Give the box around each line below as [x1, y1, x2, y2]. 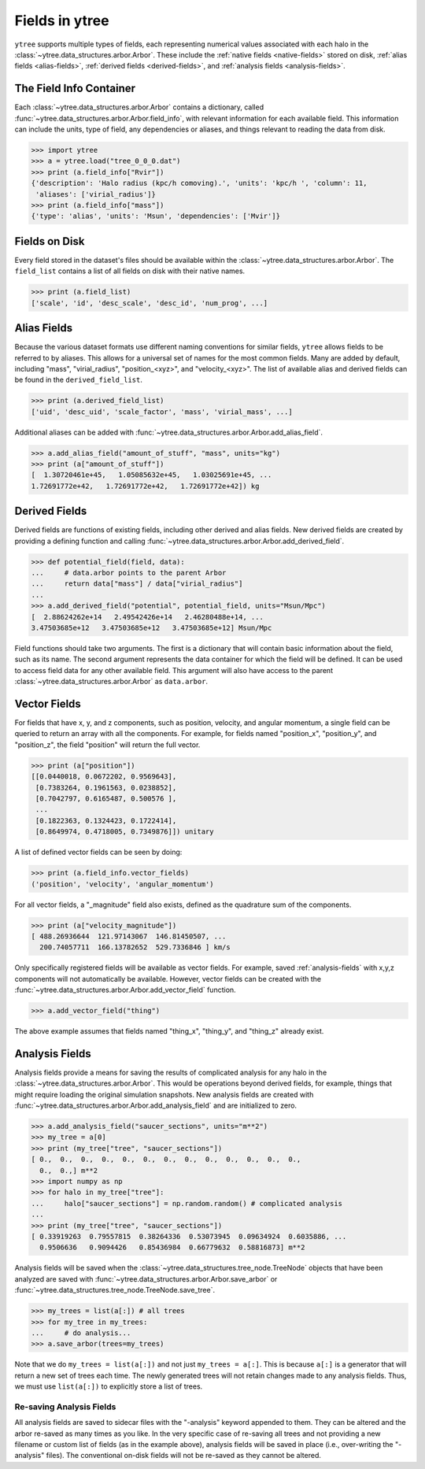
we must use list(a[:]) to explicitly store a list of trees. [14, 1382, 203, 1391]
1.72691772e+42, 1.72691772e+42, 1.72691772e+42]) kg [31, 481, 260, 490]
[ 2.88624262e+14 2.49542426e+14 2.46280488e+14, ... [31, 612, 264, 621]
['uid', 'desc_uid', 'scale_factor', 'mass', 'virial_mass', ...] [31, 407, 293, 416]
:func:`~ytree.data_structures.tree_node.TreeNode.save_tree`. [14, 1286, 216, 1295]
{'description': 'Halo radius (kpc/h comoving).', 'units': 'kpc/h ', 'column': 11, [31, 179, 368, 188]
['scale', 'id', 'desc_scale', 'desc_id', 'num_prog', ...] [31, 298, 268, 307]
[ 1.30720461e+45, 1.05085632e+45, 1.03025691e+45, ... [31, 471, 272, 479]
